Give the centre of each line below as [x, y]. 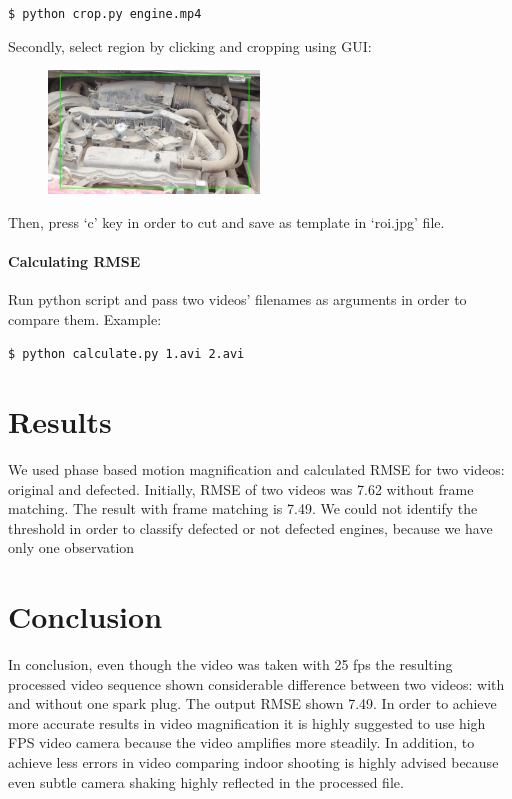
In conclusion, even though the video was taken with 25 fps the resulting [230, 664]
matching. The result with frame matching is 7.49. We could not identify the [243, 508]
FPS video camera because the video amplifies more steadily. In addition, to [241, 742]
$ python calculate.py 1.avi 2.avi [126, 354]
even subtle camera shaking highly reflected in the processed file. [206, 781]
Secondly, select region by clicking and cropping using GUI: [190, 45]
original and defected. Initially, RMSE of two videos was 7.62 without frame [241, 488]
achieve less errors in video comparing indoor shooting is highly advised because [253, 761]
